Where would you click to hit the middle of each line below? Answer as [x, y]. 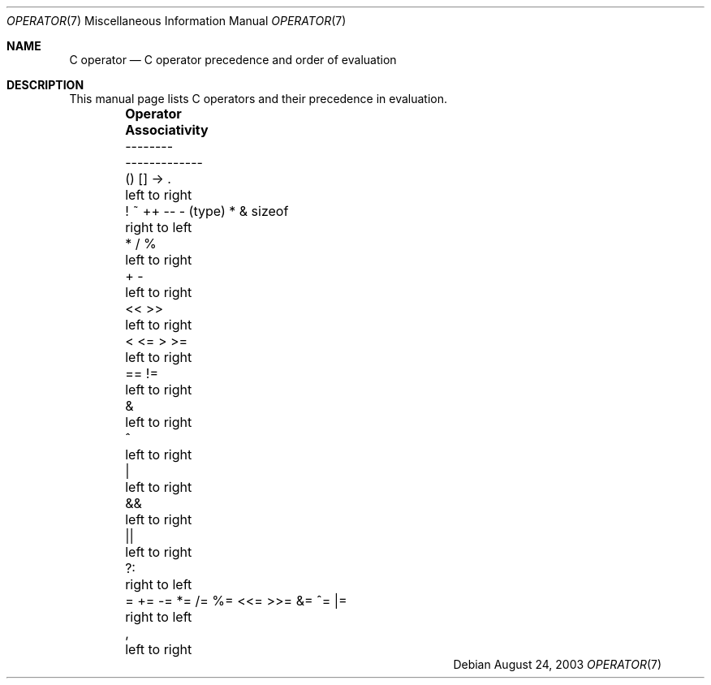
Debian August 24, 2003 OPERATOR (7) [558, 664]
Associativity [167, 130]
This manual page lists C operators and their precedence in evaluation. [258, 99]
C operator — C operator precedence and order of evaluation [233, 60]
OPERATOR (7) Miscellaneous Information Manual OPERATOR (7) [177, 21]
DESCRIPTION [45, 85]
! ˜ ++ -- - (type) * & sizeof [207, 211]
